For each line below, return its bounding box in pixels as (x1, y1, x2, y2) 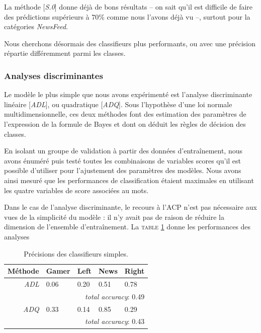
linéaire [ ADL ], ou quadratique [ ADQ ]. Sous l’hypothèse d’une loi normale (4, 99, 232, 109)
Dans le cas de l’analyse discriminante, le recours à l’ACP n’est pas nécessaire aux (4, 202, 257, 212)
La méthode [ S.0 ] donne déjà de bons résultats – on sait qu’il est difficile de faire (4, 2, 253, 12)
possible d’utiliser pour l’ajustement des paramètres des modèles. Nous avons (4, 165, 241, 176)
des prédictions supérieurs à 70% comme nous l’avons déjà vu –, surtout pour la (4, 11, 250, 22)
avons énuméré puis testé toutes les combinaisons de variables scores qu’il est (4, 155, 241, 165)
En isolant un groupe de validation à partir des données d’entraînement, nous (4, 145, 242, 156)
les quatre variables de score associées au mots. (4, 185, 149, 195)
